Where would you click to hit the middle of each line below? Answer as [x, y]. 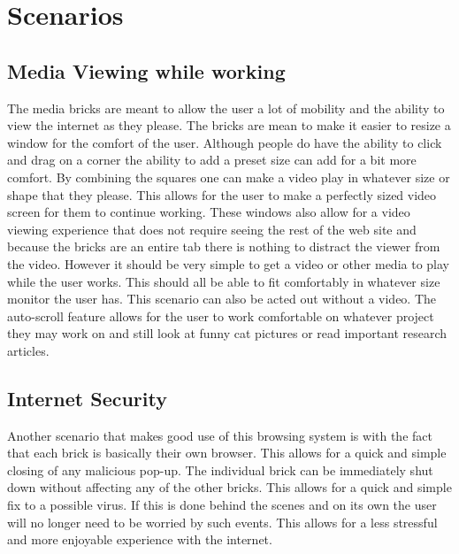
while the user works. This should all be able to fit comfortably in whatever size [224, 281]
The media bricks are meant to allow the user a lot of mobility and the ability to [226, 108]
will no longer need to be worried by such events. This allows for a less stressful [222, 522]
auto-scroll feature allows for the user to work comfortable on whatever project [221, 315]
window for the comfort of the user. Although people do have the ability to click [225, 142]
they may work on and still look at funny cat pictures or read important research [227, 333]
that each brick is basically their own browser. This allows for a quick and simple [227, 453]
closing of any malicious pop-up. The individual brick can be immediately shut [220, 469]
